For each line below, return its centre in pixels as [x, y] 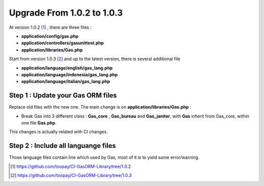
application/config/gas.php [50, 36]
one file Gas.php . [39, 123]
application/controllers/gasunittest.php [63, 43]
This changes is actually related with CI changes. [58, 132]
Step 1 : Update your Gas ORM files [63, 95]
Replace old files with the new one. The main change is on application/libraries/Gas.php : [100, 107]
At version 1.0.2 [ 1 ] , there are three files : [50, 27]
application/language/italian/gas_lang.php [66, 82]
